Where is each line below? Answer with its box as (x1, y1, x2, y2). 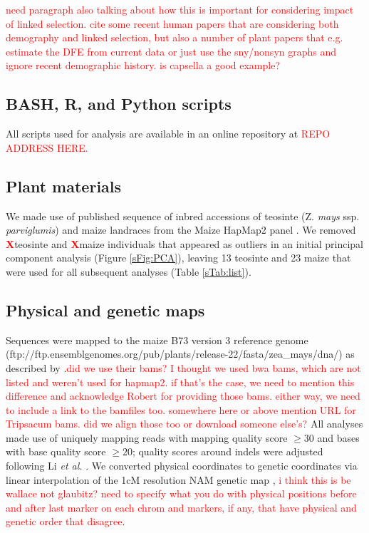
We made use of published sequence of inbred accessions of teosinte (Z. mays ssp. (6, 208, 360, 223)
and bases (317, 430, 360, 445)
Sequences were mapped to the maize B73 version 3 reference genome (6, 332, 308, 347)
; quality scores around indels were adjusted (132, 444, 323, 459)
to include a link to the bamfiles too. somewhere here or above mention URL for (6, 402, 356, 417)
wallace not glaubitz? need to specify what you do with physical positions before (6, 486, 357, 501)
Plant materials (6, 175, 122, 197)
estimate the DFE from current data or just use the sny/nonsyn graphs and (6, 43, 337, 58)
